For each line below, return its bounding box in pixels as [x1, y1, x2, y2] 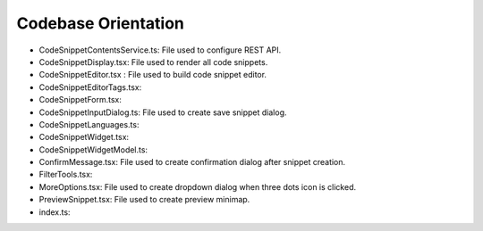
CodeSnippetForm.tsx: [38, 95, 123, 105]
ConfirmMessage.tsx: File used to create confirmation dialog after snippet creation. [38, 157, 346, 168]
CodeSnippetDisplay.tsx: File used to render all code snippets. [38, 56, 268, 67]
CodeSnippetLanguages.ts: [38, 119, 140, 129]
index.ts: [38, 206, 71, 218]
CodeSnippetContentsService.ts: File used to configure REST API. [38, 45, 282, 55]
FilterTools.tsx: [38, 169, 93, 180]
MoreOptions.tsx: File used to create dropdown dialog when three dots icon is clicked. [38, 181, 357, 192]
